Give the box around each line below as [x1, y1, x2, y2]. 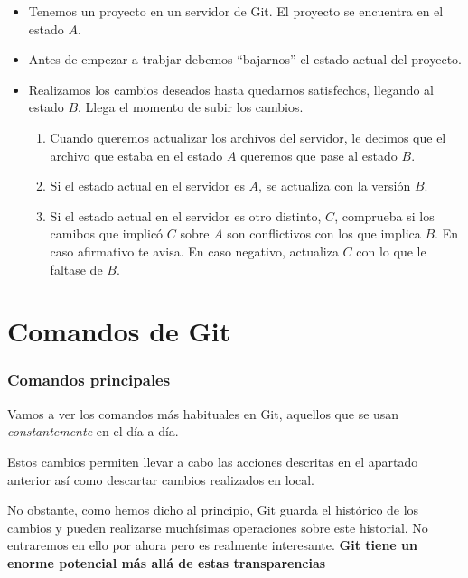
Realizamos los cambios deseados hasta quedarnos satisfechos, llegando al [28, 79, 434, 98]
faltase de [50, 259, 103, 278]
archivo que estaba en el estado [50, 145, 223, 164]
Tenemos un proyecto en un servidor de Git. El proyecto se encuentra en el [28, 2, 444, 20]
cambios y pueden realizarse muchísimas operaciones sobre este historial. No [7, 517, 428, 536]
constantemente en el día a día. [7, 422, 179, 441]
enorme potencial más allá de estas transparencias [7, 553, 326, 572]
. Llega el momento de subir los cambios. [78, 98, 304, 117]
